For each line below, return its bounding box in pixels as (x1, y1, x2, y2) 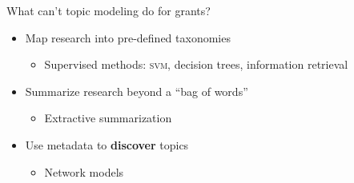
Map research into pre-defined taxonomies (25, 29, 231, 46)
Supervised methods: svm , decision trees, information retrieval (44, 56, 348, 73)
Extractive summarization (44, 109, 172, 126)
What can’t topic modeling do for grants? (6, 2, 211, 18)
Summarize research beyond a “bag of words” (25, 82, 248, 99)
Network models (44, 163, 124, 180)
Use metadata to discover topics (25, 136, 189, 153)
